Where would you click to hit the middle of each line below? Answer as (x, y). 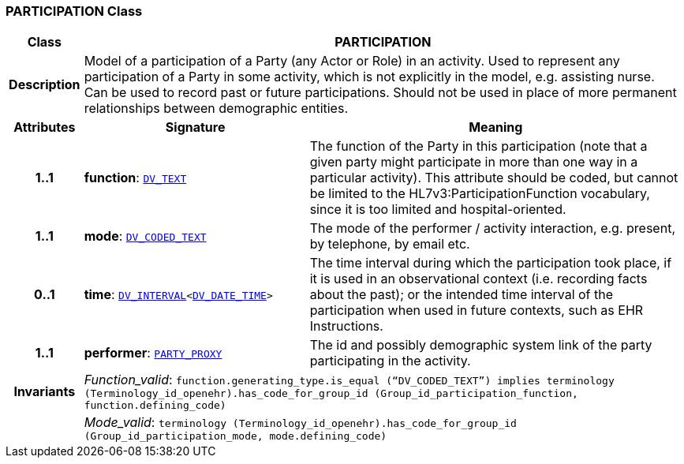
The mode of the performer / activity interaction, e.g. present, (492, 228)
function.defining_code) (155, 406)
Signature (195, 127)
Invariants (45, 392)
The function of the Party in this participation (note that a (478, 146)
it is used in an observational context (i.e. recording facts (478, 279)
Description (45, 85)
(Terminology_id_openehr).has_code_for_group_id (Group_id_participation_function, (331, 394)
